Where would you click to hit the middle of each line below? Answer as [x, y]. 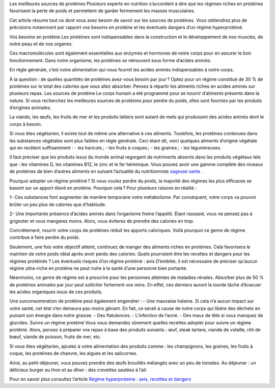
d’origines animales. [30, 108]
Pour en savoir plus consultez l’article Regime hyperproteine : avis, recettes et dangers [100, 379]
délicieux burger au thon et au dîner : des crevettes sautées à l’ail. [78, 370]
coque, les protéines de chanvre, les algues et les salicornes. [73, 353]
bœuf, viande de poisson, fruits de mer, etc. [55, 337]
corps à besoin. [26, 124]
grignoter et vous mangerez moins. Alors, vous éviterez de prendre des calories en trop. [102, 221]
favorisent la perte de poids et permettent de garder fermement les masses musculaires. [102, 11]
